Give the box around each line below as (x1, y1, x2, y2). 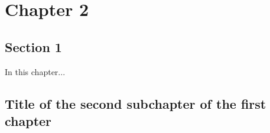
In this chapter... (5, 65, 66, 77)
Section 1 (5, 37, 62, 56)
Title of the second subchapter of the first (5, 94, 266, 112)
